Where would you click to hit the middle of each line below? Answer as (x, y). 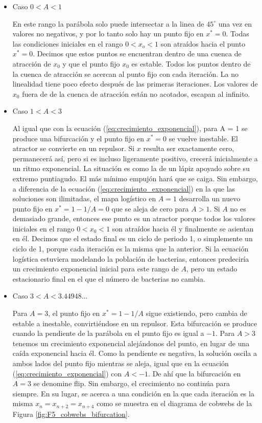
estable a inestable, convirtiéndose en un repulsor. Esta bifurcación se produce (135, 323)
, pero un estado (212, 269)
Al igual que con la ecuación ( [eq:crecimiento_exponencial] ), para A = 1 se (130, 128)
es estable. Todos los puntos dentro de (191, 63)
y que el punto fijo (91, 63)
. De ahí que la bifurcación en (195, 373)
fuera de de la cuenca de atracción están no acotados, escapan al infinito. (136, 93)
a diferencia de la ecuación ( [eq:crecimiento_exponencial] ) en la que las (124, 188)
